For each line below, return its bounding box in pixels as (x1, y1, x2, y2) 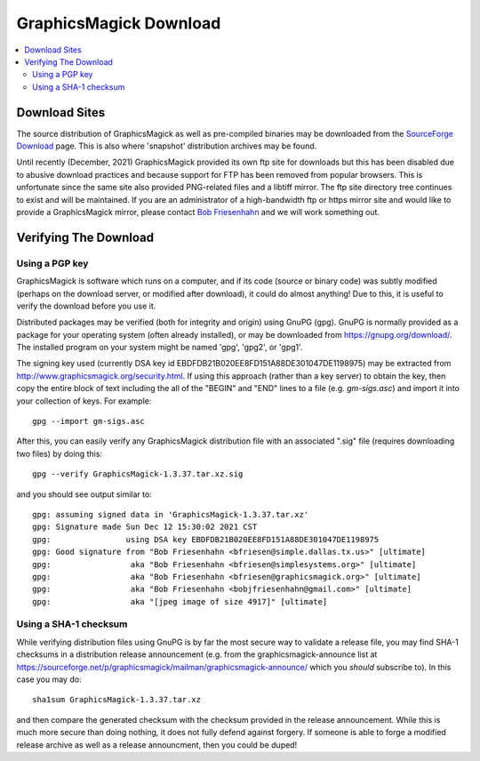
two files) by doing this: (16, 448, 102, 459)
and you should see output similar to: (16, 489, 153, 500)
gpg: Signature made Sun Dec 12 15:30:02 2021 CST (32, 522, 258, 533)
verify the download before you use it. (16, 300, 156, 311)
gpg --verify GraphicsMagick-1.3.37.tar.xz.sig (32, 469, 244, 479)
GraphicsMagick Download (16, 13, 221, 33)
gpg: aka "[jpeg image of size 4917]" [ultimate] (32, 597, 328, 606)
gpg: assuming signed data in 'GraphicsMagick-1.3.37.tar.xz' (32, 509, 309, 519)
